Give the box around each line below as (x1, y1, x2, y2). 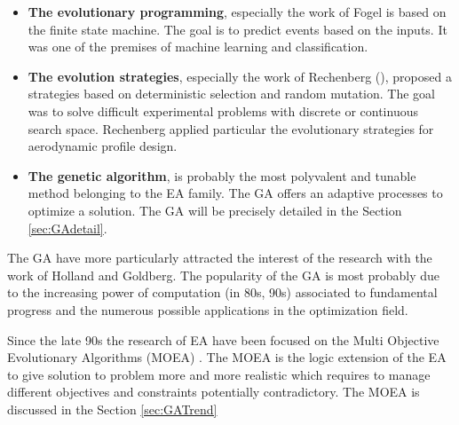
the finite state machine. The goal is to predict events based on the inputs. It (28, 20, 447, 38)
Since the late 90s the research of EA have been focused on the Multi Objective (7, 330, 439, 349)
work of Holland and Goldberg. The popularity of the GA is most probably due (7, 265, 440, 284)
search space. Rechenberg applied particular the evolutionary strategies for (28, 119, 434, 138)
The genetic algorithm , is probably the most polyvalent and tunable (28, 166, 416, 185)
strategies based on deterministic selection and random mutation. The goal (28, 84, 436, 103)
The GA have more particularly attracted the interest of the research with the (7, 248, 432, 267)
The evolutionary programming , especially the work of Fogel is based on (28, 3, 447, 20)
